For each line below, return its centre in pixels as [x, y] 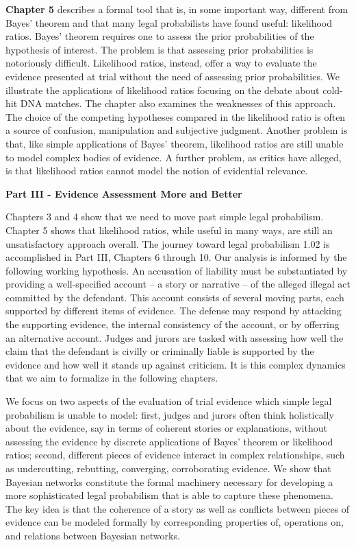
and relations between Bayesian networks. [93, 535]
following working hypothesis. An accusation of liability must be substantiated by [177, 270]
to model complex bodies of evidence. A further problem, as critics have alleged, [174, 157]
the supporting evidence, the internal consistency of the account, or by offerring [173, 324]
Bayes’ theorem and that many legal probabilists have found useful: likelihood [169, 22]
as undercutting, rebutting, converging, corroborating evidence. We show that [168, 468]
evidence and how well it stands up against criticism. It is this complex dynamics [176, 364]
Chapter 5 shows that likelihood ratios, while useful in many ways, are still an [169, 230]
